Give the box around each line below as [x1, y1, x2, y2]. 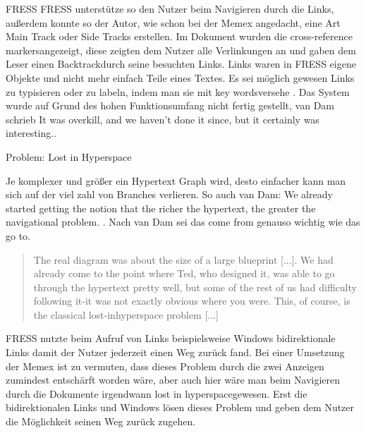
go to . [6, 228, 31, 243]
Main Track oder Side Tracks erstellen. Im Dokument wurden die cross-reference [6, 29, 353, 44]
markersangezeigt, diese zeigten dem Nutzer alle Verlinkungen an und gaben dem [6, 42, 356, 57]
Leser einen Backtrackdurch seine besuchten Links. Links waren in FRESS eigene [6, 56, 356, 71]
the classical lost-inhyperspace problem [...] [33, 307, 219, 322]
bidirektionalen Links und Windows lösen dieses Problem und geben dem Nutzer [6, 400, 355, 415]
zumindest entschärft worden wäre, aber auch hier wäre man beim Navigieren [6, 372, 341, 387]
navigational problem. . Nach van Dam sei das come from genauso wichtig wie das [6, 214, 360, 229]
